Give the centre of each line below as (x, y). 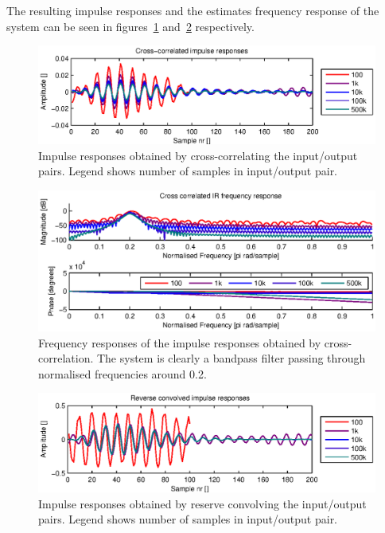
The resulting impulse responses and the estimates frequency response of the (193, 10)
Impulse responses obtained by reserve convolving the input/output (202, 503)
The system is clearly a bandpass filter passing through (231, 358)
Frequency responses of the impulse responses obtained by (180, 342)
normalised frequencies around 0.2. (122, 373)
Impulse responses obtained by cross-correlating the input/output (198, 155)
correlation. (66, 358)
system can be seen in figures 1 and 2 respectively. (130, 26)
